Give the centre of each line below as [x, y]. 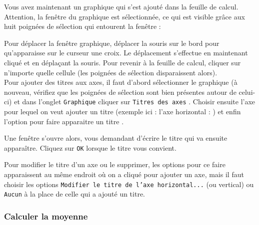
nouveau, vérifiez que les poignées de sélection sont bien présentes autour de [120, 92]
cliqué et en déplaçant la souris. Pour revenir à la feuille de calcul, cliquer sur [122, 62]
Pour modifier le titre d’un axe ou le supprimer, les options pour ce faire [115, 164]
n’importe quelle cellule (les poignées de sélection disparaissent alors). [111, 72]
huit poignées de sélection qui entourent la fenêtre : [82, 26]
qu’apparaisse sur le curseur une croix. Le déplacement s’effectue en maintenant [126, 53]
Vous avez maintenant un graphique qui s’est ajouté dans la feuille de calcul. [121, 6]
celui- [247, 92]
